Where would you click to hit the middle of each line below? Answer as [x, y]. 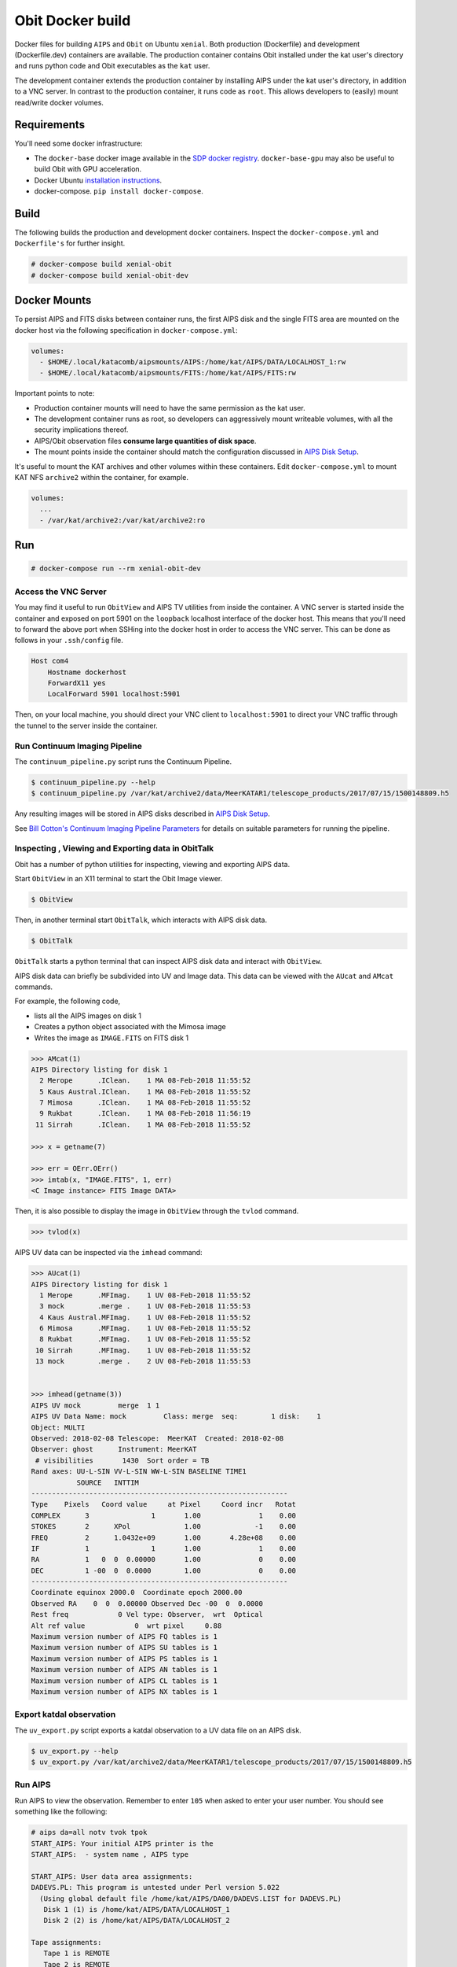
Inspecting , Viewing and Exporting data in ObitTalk [114, 848]
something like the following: [61, 1812]
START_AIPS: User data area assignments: [112, 1876]
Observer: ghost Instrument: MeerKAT [114, 1449]
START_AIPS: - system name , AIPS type [110, 1854]
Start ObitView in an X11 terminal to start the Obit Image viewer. [119, 879]
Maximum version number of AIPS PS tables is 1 [124, 1659]
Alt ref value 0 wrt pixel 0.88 [126, 1626]
